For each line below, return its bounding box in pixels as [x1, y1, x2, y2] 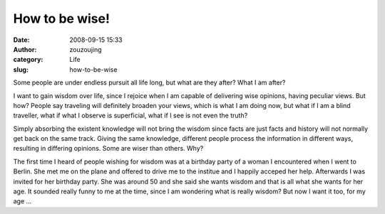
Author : [13, 45, 37, 53]
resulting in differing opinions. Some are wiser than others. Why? [13, 144, 204, 153]
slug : [13, 65, 29, 74]
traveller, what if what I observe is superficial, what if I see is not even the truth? [13, 111, 248, 120]
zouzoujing [69, 45, 103, 53]
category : [13, 55, 43, 64]
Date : [13, 36, 30, 44]
